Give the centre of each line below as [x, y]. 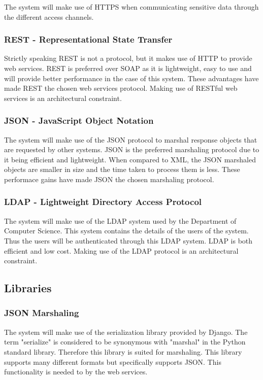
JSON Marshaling [42, 313]
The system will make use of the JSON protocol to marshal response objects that [131, 139]
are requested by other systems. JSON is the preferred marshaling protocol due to [132, 149]
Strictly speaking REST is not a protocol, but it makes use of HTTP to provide [128, 58]
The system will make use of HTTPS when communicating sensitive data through [131, 7]
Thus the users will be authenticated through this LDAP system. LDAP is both [128, 240]
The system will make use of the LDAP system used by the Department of [120, 220]
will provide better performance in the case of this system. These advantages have [131, 78]
